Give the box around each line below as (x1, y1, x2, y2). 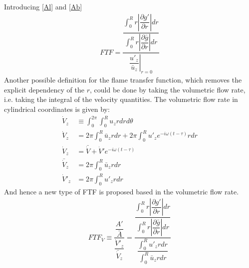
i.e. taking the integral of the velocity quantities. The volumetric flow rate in (4, 94, 238, 104)
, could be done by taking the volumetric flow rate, (90, 84, 246, 94)
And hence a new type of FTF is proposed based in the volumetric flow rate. (4, 186, 239, 196)
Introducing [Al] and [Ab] (4, 1, 82, 11)
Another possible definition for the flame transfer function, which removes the (4, 75, 242, 85)
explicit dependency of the (4, 84, 85, 94)
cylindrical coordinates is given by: (4, 103, 110, 114)
